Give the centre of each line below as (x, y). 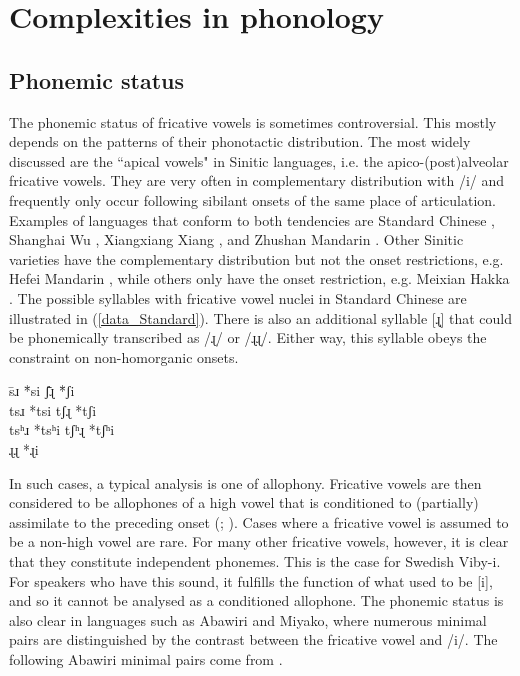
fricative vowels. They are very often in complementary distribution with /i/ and (257, 180)
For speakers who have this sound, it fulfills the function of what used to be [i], (251, 580)
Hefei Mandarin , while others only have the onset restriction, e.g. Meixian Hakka (259, 278)
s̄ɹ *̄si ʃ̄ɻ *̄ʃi (42, 390)
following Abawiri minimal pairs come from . (146, 659)
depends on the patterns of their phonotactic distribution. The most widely (240, 141)
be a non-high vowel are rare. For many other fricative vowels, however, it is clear (259, 541)
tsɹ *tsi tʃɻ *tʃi (53, 409)
